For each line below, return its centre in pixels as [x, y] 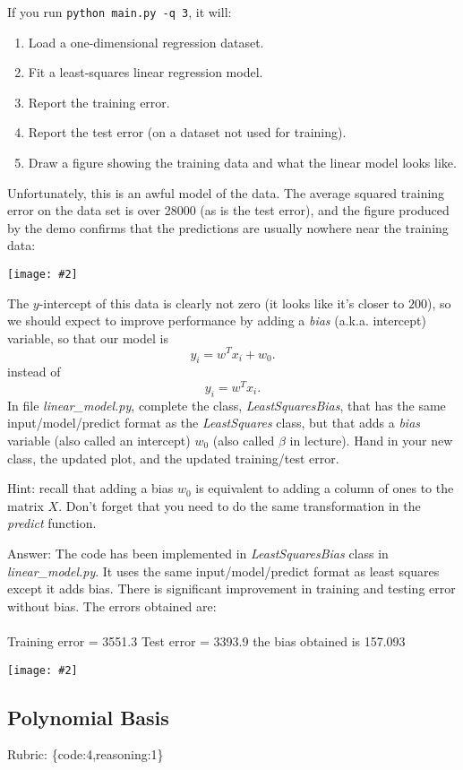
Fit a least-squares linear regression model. [146, 72]
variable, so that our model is [88, 337]
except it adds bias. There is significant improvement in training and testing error [231, 588]
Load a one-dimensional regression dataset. [146, 42]
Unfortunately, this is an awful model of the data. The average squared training [226, 192]
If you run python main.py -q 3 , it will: [120, 12]
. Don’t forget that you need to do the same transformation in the [240, 505]
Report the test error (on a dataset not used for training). [187, 132]
